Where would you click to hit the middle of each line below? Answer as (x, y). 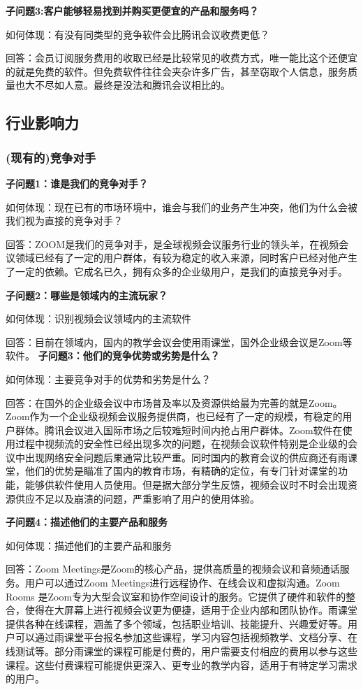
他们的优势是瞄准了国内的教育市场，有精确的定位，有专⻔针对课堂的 (181, 471)
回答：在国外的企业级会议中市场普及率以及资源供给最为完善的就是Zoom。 (174, 402)
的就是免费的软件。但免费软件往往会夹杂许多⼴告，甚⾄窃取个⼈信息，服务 (177, 71)
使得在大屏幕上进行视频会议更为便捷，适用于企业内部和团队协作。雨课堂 (191, 610)
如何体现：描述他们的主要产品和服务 (89, 545)
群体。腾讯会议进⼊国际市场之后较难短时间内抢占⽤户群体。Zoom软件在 (179, 430)
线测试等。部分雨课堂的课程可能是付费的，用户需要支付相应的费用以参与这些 (181, 651)
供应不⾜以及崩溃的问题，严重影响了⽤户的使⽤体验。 (137, 498)
